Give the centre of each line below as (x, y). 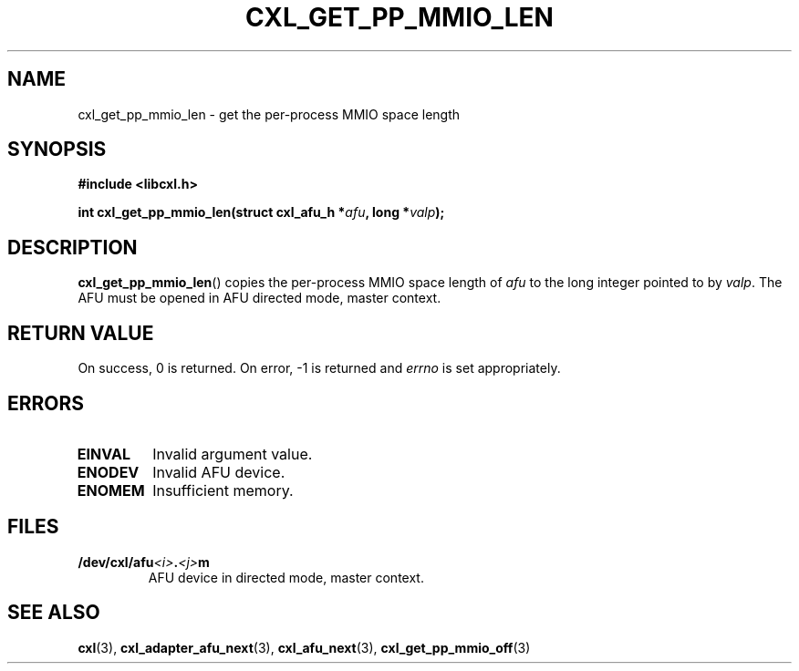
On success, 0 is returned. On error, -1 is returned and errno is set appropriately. (319, 368)
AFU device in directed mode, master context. (286, 577)
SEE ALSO (54, 613)
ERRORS (46, 403)
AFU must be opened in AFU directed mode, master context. (259, 298)
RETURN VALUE (81, 333)
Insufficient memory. (223, 490)
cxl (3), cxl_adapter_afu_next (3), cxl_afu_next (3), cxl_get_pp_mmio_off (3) (304, 647)
